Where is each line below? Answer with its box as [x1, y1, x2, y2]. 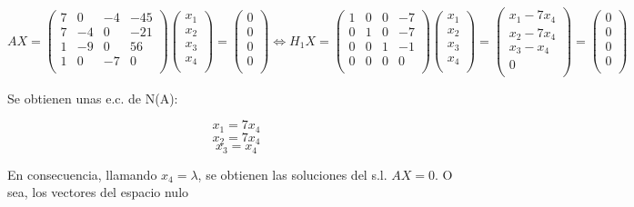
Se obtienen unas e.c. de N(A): [7, 88, 178, 107]
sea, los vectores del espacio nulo [7, 182, 189, 202]
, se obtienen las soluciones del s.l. [197, 164, 387, 183]
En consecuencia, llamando [7, 164, 157, 183]
